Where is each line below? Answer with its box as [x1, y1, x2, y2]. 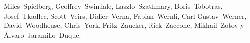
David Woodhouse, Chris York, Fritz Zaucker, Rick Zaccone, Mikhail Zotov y [4, 20, 244, 30]
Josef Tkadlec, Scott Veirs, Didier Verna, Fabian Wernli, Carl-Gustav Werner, [4, 10, 247, 21]
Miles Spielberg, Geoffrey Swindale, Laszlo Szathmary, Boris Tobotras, [4, 1, 223, 11]
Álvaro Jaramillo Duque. [4, 29, 81, 40]
